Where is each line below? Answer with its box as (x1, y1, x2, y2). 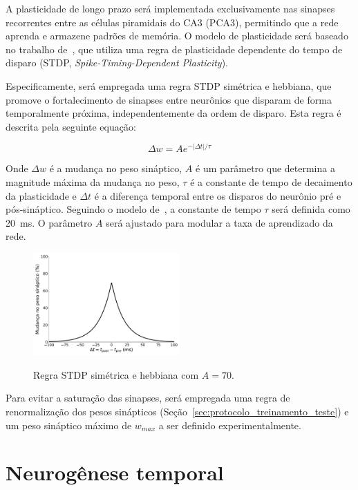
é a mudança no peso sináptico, (49, 161, 182, 176)
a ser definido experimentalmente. (158, 417, 301, 432)
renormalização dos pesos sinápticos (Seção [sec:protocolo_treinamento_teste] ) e (6, 404, 349, 418)
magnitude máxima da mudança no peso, (6, 175, 180, 189)
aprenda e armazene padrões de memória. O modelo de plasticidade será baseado (6, 28, 348, 43)
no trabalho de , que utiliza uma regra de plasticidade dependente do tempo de (6, 41, 343, 56)
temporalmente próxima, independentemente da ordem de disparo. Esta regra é (6, 106, 341, 120)
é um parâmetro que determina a (196, 161, 335, 176)
